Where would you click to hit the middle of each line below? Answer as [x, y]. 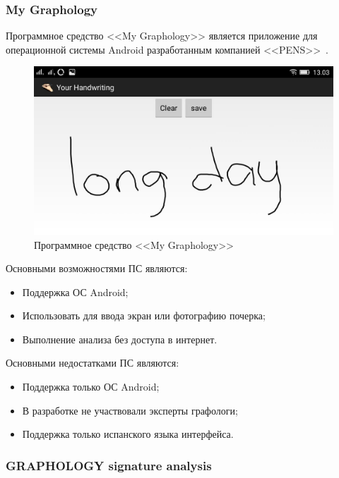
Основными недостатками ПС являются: [93, 363]
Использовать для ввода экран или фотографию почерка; [144, 315]
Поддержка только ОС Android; [91, 387]
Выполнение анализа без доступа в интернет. [120, 339]
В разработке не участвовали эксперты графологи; [130, 410]
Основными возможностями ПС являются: [97, 268]
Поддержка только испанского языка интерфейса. [128, 434]
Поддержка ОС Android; [75, 292]
